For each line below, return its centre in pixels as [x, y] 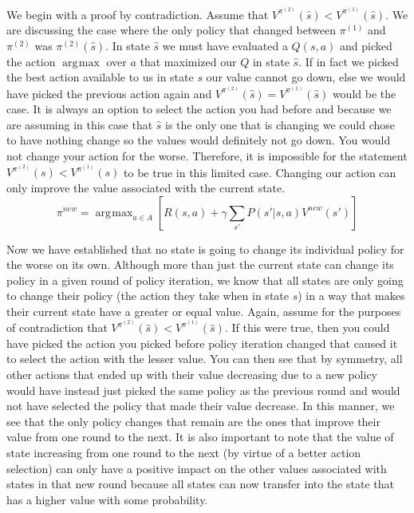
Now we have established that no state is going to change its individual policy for [205, 249]
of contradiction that [57, 328]
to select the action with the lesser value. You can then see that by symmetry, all [205, 359]
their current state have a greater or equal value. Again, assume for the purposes [204, 311]
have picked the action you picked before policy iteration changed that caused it [202, 343]
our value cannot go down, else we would [306, 77]
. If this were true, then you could [307, 328]
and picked [366, 45]
